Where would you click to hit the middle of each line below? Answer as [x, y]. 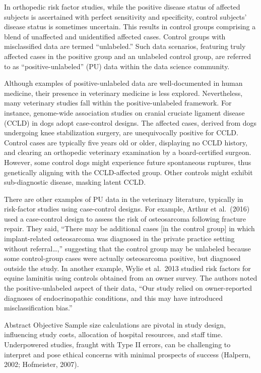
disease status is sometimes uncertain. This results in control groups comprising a [130, 26]
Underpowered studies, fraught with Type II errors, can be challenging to [117, 344]
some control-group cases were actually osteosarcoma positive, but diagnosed [122, 258]
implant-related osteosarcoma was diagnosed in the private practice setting [119, 238]
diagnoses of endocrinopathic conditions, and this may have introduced [114, 298]
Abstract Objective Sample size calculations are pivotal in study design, [115, 324]
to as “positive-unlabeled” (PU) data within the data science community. [117, 66]
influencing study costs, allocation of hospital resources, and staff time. [113, 334]
